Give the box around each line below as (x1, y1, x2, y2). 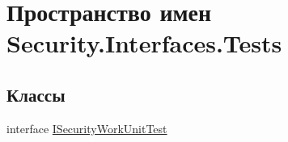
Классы (6, 81, 66, 106)
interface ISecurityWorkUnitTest (6, 119, 167, 136)
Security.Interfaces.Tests (6, 27, 282, 60)
